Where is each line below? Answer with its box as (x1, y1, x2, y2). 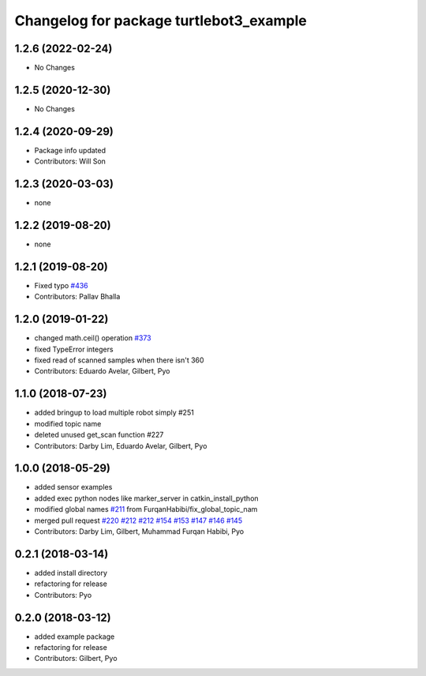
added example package (34, 632, 115, 641)
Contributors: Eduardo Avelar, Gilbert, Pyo (34, 366, 170, 376)
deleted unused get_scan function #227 (34, 430, 164, 440)
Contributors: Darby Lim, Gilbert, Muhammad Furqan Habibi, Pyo (34, 527, 245, 536)
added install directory (34, 568, 108, 577)
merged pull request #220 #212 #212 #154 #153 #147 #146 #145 (34, 516, 243, 525)
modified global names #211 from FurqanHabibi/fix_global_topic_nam (34, 505, 258, 514)
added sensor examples (34, 483, 113, 492)
